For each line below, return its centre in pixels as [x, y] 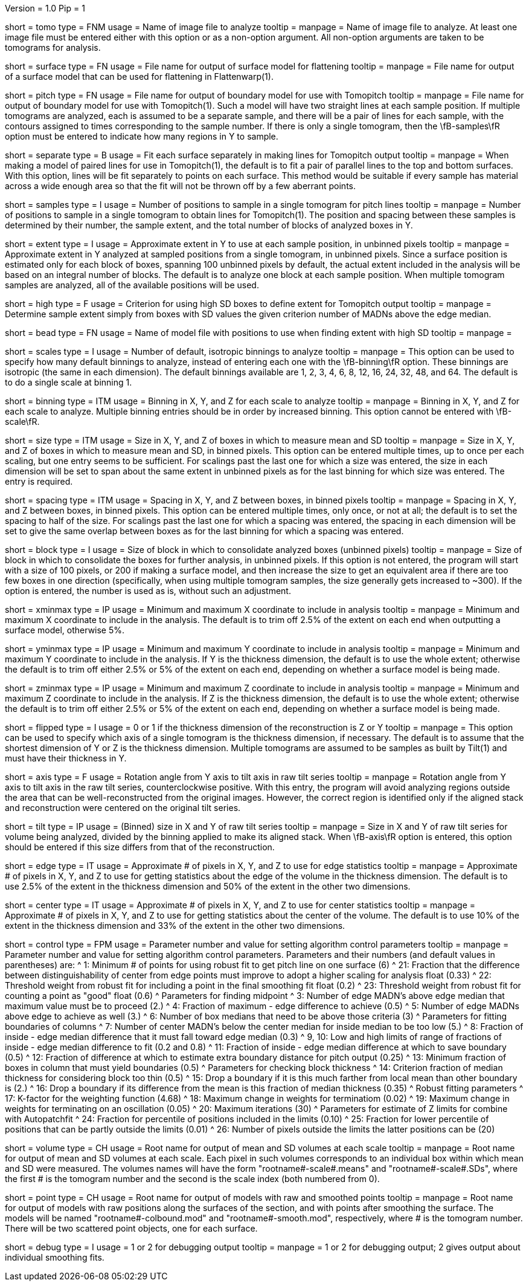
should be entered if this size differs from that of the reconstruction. [140, 847]
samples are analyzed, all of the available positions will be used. [132, 285]
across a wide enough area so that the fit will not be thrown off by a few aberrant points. [180, 186]
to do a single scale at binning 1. [69, 382]
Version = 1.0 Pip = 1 [45, 8]
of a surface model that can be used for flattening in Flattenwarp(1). [139, 76]
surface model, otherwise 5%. [65, 630]
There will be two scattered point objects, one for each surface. [131, 1228]
